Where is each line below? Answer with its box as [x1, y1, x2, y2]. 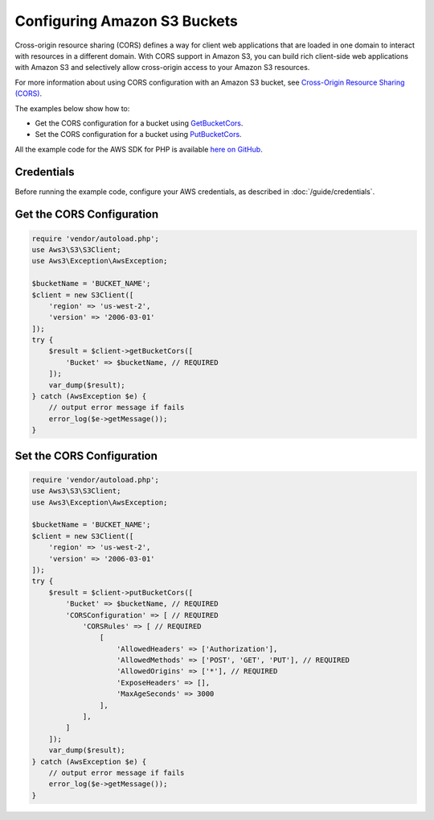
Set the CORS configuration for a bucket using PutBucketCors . [35, 130, 242, 139]
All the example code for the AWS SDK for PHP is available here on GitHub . [14, 144, 263, 154]
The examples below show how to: [14, 103, 130, 113]
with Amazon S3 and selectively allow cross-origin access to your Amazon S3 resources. [14, 63, 310, 72]
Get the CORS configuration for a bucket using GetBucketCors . [35, 118, 244, 128]
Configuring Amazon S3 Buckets [14, 12, 239, 30]
